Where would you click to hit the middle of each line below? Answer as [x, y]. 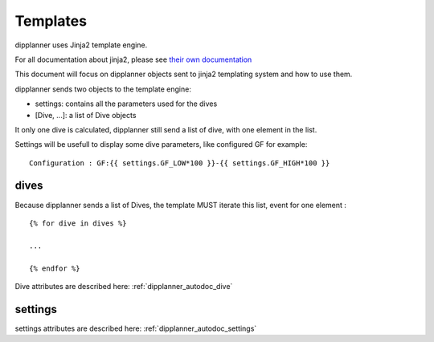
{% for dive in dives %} [78, 223]
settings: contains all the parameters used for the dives [126, 104]
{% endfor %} [55, 268]
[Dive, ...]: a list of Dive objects [86, 115]
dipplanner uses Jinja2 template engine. [81, 45]
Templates [51, 21]
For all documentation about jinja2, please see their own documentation [133, 59]
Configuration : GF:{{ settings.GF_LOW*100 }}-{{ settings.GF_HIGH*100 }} [180, 163]
